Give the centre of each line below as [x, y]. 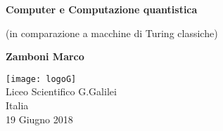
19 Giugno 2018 [39, 119]
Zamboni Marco [45, 56]
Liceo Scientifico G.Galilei [61, 91]
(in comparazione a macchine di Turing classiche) [112, 33]
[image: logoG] [41, 79]
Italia [17, 105]
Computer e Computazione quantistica [102, 9]
